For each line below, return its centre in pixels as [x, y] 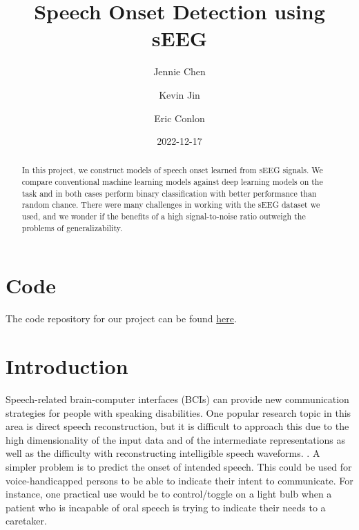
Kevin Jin [179, 94]
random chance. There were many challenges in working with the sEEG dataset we [171, 205]
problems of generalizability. [72, 227]
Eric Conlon [179, 118]
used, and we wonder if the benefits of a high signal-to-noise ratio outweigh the [164, 216]
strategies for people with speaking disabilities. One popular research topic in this [178, 412]
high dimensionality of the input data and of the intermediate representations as [176, 439]
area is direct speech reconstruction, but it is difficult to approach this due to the [177, 426]
